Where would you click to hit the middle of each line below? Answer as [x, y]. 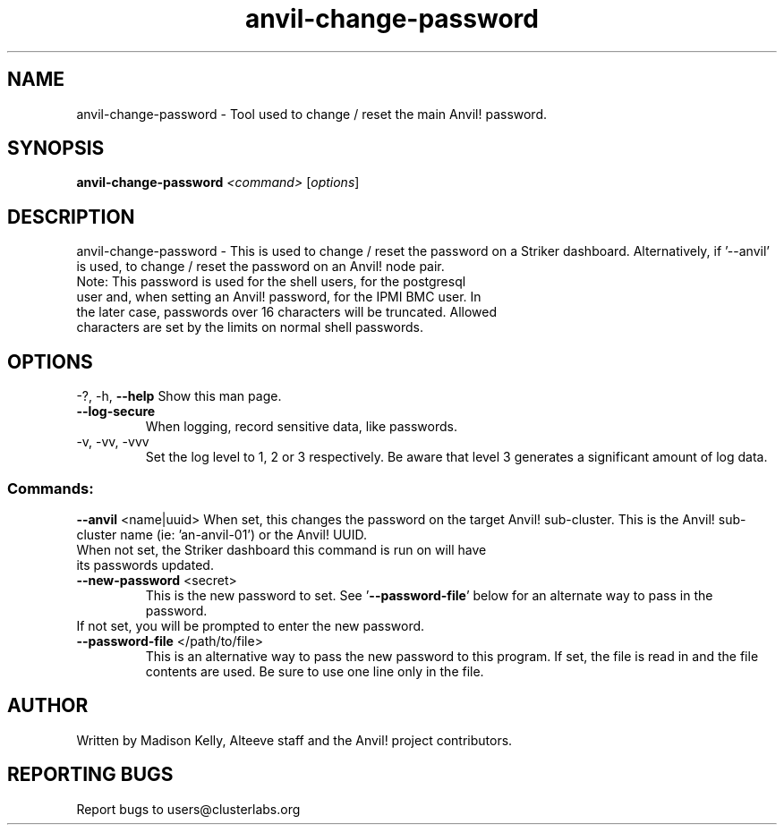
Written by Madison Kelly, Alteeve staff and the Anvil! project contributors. [294, 740]
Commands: [51, 488]
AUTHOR [48, 706]
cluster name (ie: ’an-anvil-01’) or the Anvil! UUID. [222, 534]
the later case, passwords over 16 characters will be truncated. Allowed [286, 312]
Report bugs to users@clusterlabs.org [188, 809]
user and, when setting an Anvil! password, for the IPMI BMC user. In [279, 297]
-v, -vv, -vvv [113, 442]
